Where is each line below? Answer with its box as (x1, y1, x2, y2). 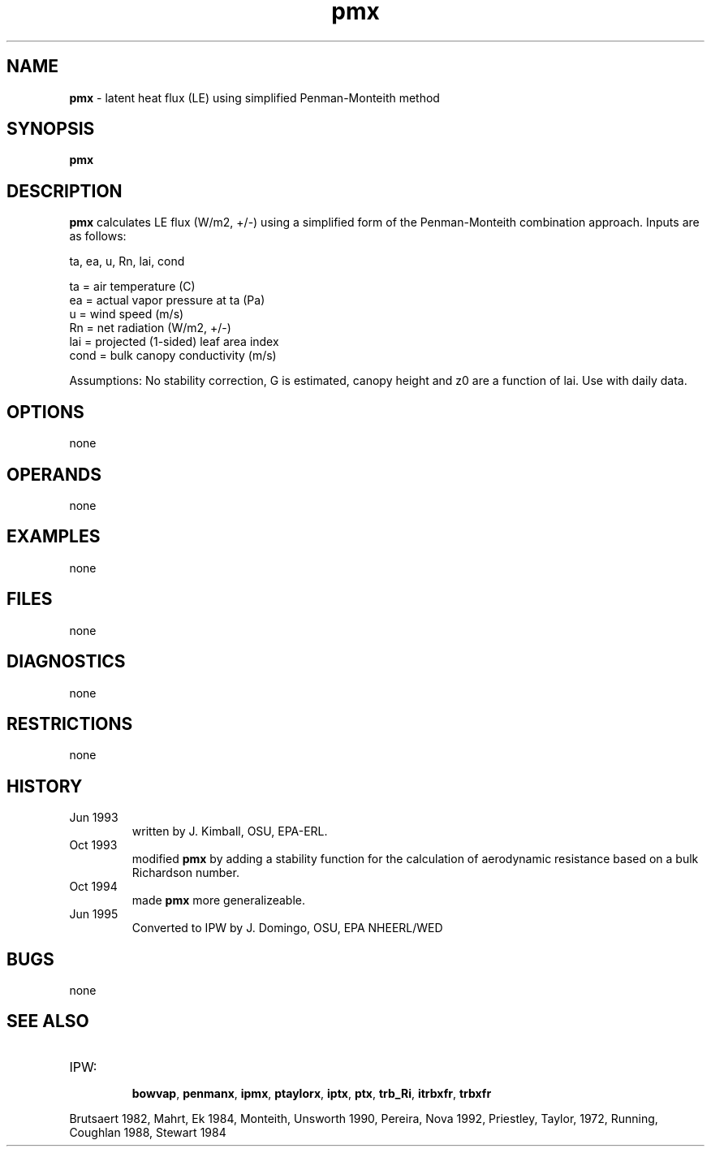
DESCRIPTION (6, 180, 123, 201)
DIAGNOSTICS (6, 651, 126, 672)
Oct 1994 (69, 879, 118, 894)
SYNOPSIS (6, 119, 95, 140)
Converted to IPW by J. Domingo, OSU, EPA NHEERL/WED (131, 921, 443, 935)
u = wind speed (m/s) (69, 307, 184, 322)
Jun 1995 (69, 907, 118, 922)
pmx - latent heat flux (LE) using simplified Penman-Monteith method (69, 90, 440, 105)
